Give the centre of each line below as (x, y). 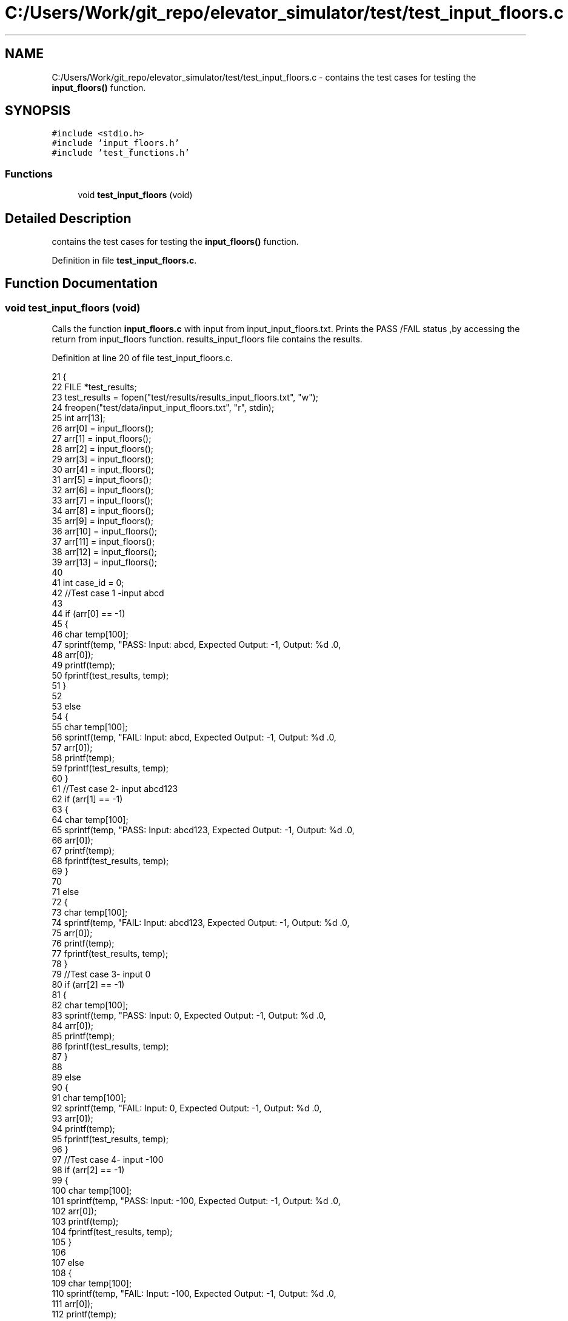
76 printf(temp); (83, 943)
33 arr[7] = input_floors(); (102, 501)
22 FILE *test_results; (94, 387)
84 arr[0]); (73, 1026)
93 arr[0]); (72, 1119)
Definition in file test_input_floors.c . (124, 261)
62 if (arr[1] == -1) (87, 799)
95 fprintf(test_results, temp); (110, 1139)
